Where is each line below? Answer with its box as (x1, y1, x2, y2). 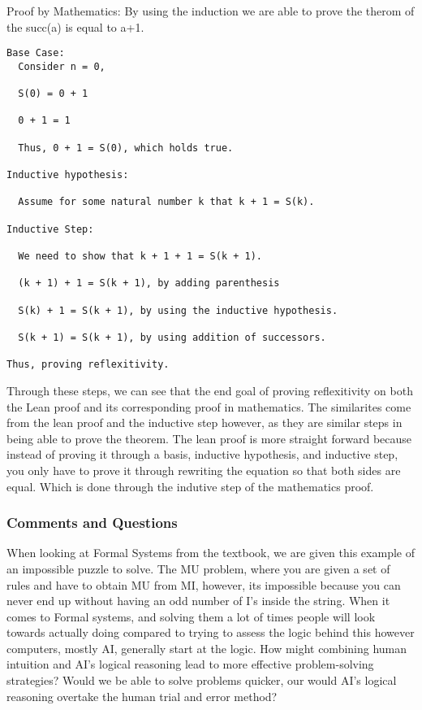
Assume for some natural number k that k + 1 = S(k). (18, 196, 315, 208)
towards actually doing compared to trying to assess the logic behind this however (6, 624, 415, 641)
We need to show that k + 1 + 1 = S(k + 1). (18, 250, 262, 263)
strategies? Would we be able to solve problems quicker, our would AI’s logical (6, 672, 397, 689)
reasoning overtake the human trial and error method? (6, 687, 278, 704)
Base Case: (6, 47, 65, 59)
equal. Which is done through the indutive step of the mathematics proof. (6, 477, 374, 494)
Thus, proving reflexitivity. (6, 359, 170, 371)
